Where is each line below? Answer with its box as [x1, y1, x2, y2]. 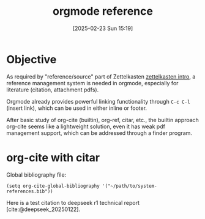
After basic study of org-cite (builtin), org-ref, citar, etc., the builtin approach [6, 116, 199, 123]
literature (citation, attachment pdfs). [6, 86, 99, 93]
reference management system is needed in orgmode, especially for [6, 79, 179, 86]
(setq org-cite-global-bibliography [6, 183, 100, 189]
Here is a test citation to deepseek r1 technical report [6, 199, 140, 206]
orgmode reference [53, 4, 153, 18]
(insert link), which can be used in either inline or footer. [6, 104, 147, 112]
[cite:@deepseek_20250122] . [6, 206, 81, 213]
